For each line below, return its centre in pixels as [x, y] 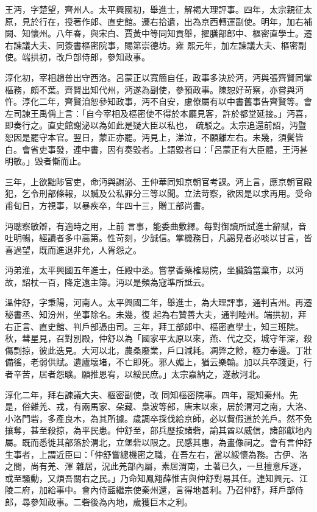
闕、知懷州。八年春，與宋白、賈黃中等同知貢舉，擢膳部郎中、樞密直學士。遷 [158, 33]
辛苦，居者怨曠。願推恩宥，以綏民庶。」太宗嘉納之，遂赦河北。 [139, 374]
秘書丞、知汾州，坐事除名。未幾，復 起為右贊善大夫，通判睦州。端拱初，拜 [156, 314]
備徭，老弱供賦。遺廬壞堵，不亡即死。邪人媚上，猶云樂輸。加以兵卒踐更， [154, 362]
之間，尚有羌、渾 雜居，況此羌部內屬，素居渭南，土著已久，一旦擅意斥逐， [156, 466]
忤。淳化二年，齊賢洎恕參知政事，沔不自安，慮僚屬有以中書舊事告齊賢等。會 [158, 101]
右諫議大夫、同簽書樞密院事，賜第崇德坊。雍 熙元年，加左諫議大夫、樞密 [151, 45]
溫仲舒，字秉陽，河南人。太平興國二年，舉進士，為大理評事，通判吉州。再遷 [158, 302]
